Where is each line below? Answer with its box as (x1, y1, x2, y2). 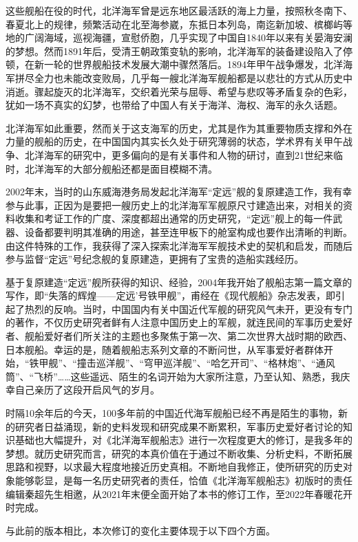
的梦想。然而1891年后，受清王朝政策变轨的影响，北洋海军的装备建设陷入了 (6, 43, 343, 58)
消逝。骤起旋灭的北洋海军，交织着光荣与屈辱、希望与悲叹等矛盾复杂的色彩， (6, 84, 352, 98)
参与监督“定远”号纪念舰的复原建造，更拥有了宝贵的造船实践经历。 (6, 252, 304, 266)
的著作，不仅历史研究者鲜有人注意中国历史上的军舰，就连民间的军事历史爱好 (6, 315, 352, 329)
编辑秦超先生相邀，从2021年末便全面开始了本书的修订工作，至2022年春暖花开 (6, 486, 352, 501)
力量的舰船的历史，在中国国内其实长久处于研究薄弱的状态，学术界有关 (6, 134, 324, 149)
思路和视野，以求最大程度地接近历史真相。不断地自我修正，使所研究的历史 (6, 459, 343, 474)
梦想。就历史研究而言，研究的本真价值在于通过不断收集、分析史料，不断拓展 (6, 446, 352, 460)
